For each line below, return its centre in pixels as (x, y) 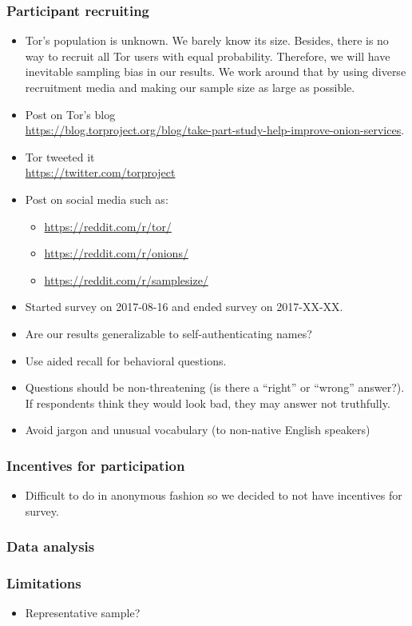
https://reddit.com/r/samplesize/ (126, 279)
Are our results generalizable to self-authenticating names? (168, 333)
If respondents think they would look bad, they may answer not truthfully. (208, 403)
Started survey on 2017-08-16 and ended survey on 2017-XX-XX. (184, 307)
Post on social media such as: (97, 199)
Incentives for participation (96, 465)
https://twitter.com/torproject (100, 172)
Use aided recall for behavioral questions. (126, 360)
